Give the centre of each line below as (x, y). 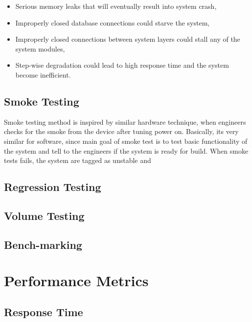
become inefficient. (43, 74)
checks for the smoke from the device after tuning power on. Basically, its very (121, 131)
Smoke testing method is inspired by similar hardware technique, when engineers (125, 121)
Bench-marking (43, 244)
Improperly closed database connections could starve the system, (113, 22)
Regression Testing (53, 187)
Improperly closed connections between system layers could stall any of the (128, 39)
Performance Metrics (76, 281)
